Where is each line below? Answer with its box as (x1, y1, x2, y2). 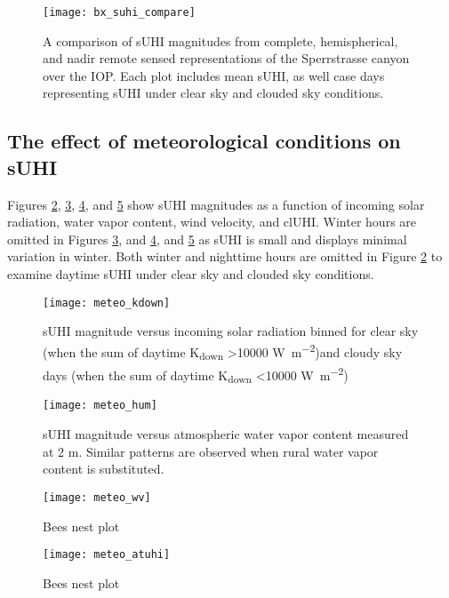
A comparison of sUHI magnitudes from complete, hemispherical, (43, 31, 398, 50)
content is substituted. (43, 459, 164, 478)
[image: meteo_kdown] (43, 296, 171, 309)
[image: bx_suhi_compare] (43, 6, 196, 19)
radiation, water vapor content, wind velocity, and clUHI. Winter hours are (7, 212, 417, 231)
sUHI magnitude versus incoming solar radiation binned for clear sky (43, 322, 419, 340)
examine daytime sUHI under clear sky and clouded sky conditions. (7, 265, 374, 283)
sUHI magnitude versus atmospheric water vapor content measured (43, 425, 409, 443)
